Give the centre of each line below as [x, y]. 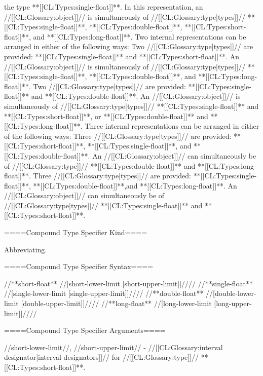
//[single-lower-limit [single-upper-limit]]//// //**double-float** [104, 293]
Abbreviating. [26, 249]
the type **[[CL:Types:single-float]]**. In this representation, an [104, 7]
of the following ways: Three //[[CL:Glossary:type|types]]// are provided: [118, 136]
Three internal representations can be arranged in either [172, 126]
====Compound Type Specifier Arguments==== [85, 330]
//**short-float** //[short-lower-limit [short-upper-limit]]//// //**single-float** [128, 283]
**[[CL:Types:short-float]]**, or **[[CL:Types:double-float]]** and [106, 116]
